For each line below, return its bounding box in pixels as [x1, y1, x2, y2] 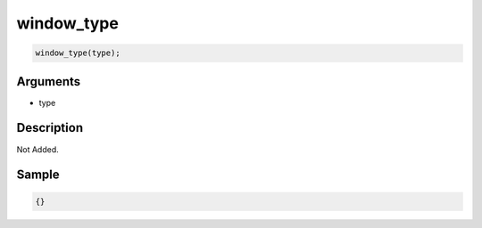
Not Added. [16, 143, 60, 155]
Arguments [16, 74, 81, 89]
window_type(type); [35, 48, 120, 58]
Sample [16, 167, 60, 183]
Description [16, 120, 84, 135]
